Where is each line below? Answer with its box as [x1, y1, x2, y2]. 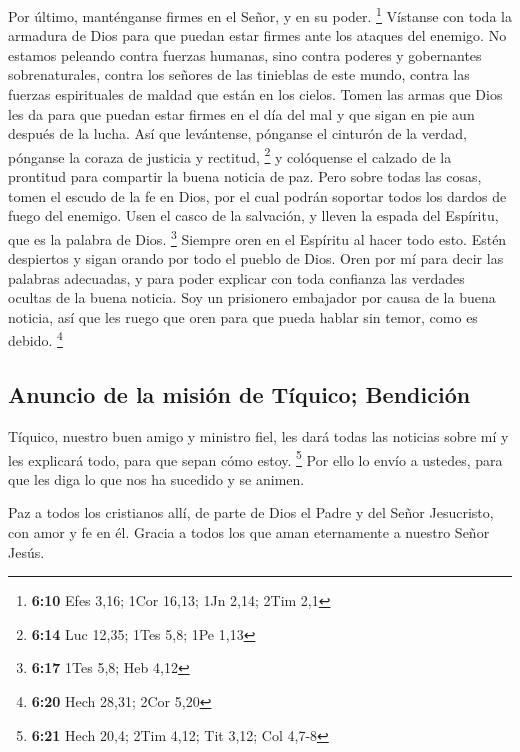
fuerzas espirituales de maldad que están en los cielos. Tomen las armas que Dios [8, 84, 503, 105]
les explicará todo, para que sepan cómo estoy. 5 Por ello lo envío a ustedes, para [8, 446, 503, 470]
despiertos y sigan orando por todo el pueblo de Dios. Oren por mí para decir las [8, 248, 504, 269]
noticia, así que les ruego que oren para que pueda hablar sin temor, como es [8, 306, 478, 327]
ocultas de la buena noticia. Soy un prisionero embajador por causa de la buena [8, 287, 496, 308]
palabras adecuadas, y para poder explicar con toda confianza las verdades [8, 267, 465, 288]
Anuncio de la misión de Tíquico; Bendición [8, 379, 471, 410]
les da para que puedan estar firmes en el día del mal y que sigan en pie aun [8, 103, 475, 124]
